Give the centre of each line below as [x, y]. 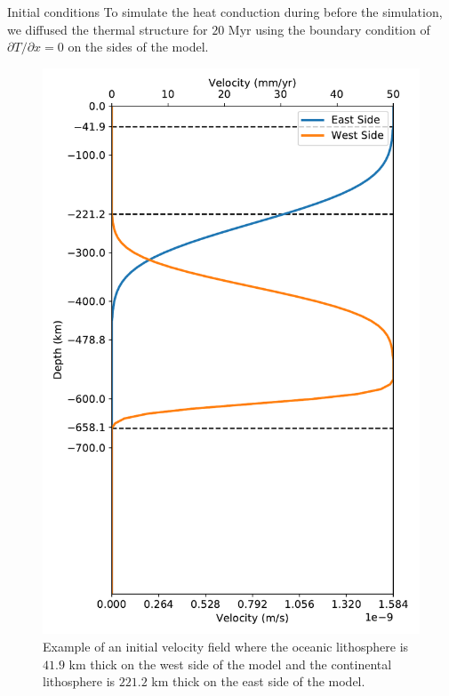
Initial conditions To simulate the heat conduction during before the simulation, [225, 12]
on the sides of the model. [138, 47]
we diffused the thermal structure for [108, 29]
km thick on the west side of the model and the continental [230, 664]
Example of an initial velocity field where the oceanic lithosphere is [226, 646]
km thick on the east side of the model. [258, 681]
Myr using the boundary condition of [329, 29]
